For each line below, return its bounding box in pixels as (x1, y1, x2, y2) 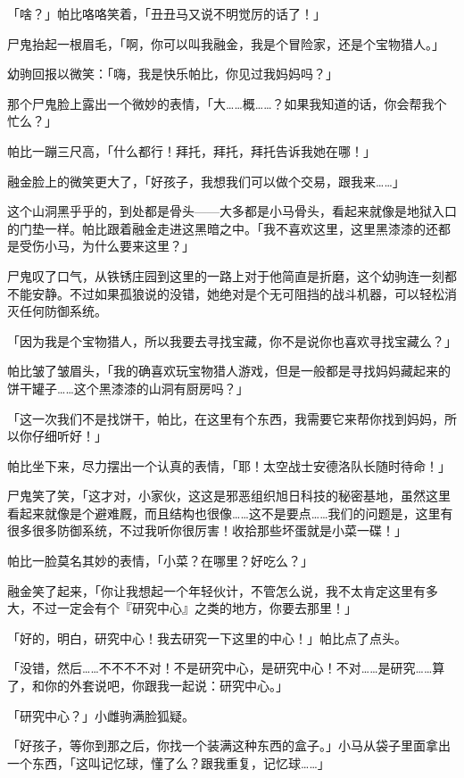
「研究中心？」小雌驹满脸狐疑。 (7, 706, 195, 724)
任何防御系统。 (19, 302, 107, 320)
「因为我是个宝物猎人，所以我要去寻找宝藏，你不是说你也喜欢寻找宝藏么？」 (7, 331, 457, 350)
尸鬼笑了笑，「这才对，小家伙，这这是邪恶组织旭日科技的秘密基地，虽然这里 (7, 486, 451, 505)
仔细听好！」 (31, 426, 107, 445)
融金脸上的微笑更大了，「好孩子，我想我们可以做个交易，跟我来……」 (7, 171, 405, 190)
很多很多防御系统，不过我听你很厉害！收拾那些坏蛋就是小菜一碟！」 (7, 521, 407, 540)
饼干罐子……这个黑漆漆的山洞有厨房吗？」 (7, 378, 249, 397)
